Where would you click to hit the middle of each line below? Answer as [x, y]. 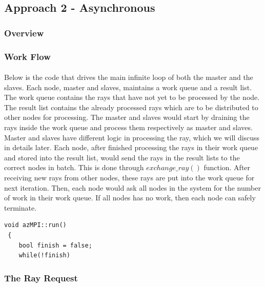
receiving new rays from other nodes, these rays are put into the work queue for [129, 177]
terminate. [21, 207]
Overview [24, 33]
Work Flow [27, 56]
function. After [227, 167]
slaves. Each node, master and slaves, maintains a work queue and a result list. [128, 87]
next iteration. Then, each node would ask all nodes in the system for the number [132, 187]
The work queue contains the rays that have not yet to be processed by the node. [132, 97]
